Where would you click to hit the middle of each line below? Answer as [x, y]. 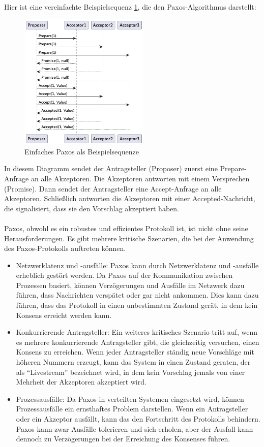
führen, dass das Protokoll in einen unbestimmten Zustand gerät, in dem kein [137, 305]
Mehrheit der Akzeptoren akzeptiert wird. [81, 382]
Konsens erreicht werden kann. [64, 315]
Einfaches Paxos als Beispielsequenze [82, 151]
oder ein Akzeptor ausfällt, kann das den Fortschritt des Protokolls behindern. [138, 419]
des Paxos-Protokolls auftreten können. [65, 248]
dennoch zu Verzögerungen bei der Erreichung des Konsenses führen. [123, 439]
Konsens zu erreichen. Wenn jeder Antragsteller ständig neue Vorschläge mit [135, 352]
